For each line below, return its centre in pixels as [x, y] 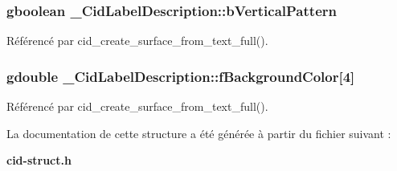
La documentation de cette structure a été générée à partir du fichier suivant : [199, 133]
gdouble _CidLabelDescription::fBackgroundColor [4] [181, 76]
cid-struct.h [39, 160]
